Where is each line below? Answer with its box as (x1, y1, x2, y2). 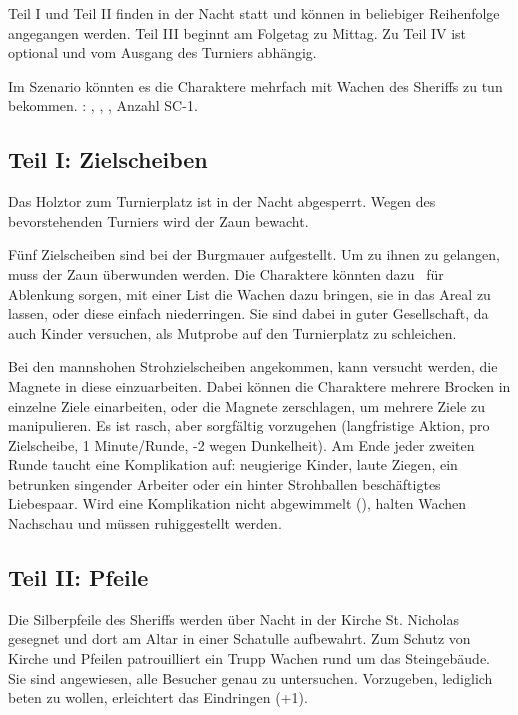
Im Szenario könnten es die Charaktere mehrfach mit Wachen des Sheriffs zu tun (8, 75, 503, 96)
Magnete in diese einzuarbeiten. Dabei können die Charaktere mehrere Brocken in (8, 375, 511, 396)
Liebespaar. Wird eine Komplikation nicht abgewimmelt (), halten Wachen (8, 493, 467, 514)
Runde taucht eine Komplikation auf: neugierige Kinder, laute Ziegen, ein (8, 454, 458, 475)
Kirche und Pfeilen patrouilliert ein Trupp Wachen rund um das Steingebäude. (8, 648, 491, 669)
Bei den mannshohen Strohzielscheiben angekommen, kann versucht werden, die (8, 356, 498, 377)
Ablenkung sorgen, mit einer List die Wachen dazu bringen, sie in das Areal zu (8, 283, 491, 304)
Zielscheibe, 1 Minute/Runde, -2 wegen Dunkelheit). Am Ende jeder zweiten (8, 434, 475, 455)
